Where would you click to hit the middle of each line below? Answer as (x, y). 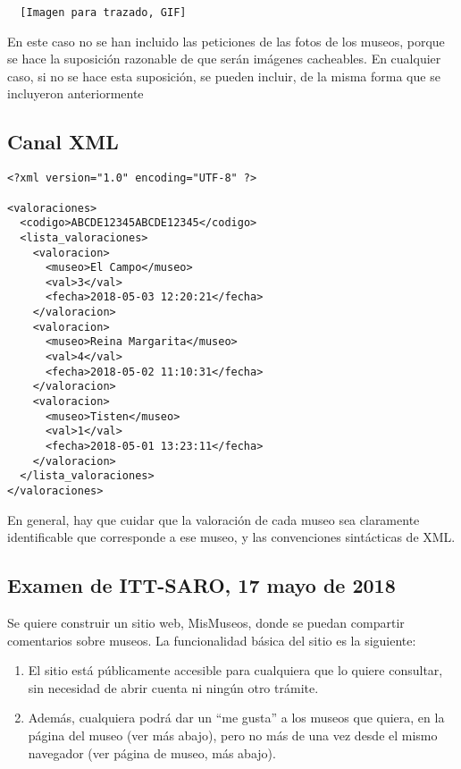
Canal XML (63, 142)
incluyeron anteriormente (75, 93)
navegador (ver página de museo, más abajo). (152, 752)
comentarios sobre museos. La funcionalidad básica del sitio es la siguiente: (212, 640)
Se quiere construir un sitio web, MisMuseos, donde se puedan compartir (206, 623)
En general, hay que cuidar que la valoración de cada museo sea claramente (214, 519)
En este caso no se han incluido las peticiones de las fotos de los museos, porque (226, 41)
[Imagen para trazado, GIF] (103, 13)
